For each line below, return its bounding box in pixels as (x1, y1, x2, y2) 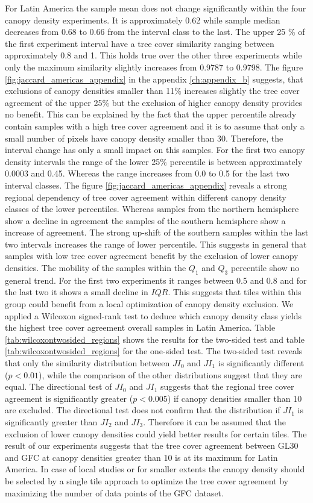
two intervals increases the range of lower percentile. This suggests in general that (5, 237, 307, 250)
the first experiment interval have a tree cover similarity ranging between (5, 37, 274, 49)
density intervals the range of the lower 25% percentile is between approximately (5, 155, 303, 167)
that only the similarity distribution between (5, 357, 170, 369)
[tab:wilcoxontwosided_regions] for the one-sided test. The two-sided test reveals (5, 345, 303, 357)
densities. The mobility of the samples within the (5, 261, 186, 274)
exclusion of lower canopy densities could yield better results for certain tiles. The (5, 427, 307, 440)
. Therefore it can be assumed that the (143, 415, 286, 428)
